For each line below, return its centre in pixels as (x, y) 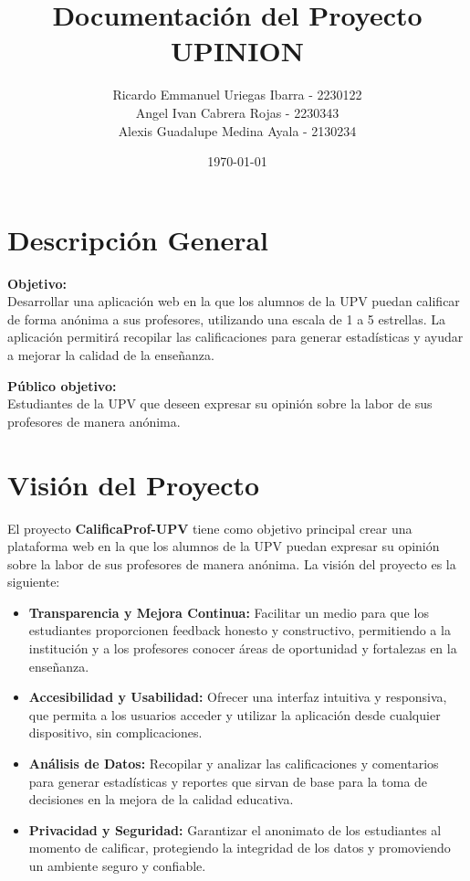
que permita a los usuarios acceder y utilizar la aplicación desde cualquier (235, 714)
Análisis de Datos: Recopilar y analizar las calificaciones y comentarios (234, 764)
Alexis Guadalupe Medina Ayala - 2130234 (237, 130)
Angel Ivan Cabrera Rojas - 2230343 (237, 112)
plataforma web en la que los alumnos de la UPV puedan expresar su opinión (224, 546)
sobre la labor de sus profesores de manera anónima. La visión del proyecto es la (232, 563)
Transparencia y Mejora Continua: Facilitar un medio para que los (229, 612)
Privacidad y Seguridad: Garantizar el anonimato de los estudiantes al (235, 829)
